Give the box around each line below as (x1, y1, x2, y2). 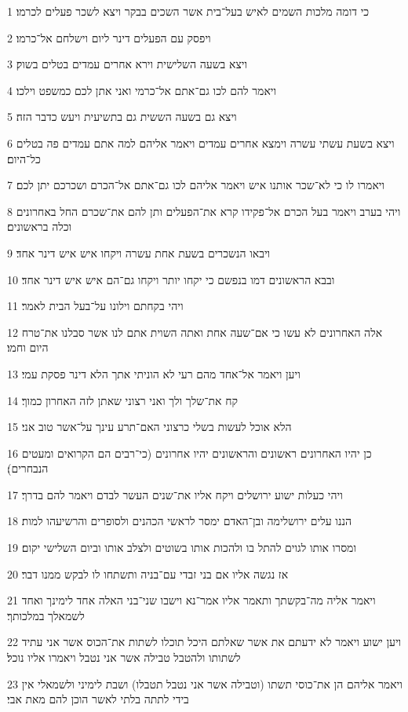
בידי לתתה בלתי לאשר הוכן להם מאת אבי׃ (7, 691, 189, 707)
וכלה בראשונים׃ (7, 218, 72, 235)
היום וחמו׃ (7, 339, 49, 356)
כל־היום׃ (7, 150, 41, 166)
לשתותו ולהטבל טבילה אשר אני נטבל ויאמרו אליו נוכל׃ (7, 649, 241, 666)
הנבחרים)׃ (7, 460, 49, 476)
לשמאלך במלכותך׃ (7, 607, 85, 623)
